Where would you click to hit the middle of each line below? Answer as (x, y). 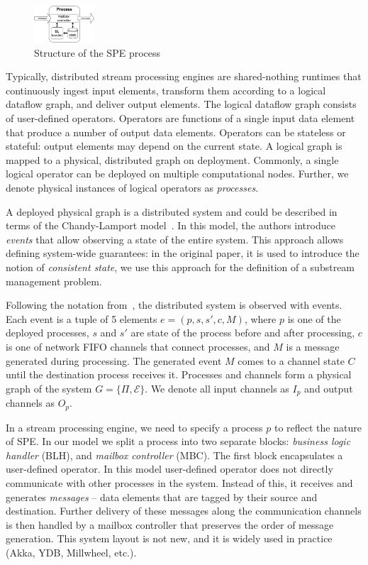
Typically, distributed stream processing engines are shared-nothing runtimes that (184, 76)
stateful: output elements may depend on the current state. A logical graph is (174, 146)
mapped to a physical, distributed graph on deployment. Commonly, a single (172, 159)
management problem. (54, 281)
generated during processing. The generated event (114, 360)
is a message (313, 346)
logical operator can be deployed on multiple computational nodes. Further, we (177, 174)
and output (329, 388)
